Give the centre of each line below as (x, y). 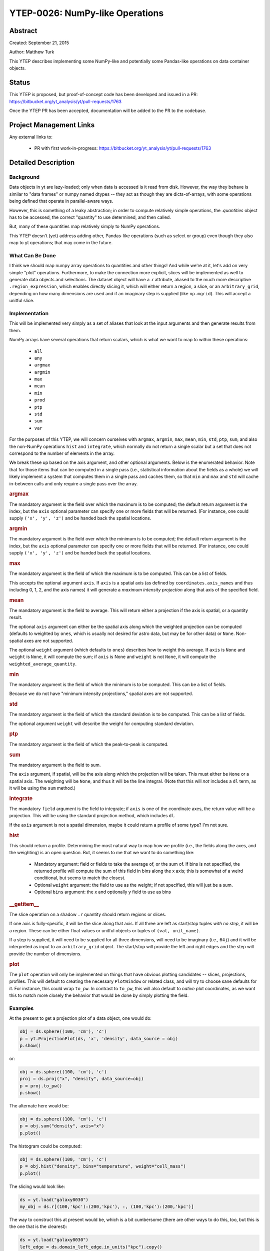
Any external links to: (31, 137)
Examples (21, 1008)
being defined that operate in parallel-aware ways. (61, 201)
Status (20, 83)
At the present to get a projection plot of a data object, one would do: (80, 1018)
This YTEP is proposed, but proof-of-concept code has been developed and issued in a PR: (103, 95)
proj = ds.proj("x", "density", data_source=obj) (82, 1079)
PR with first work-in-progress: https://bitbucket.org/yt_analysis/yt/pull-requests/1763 (123, 148)
